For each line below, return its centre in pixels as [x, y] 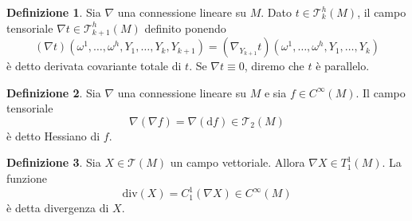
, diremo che [274, 66]
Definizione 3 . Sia [54, 162]
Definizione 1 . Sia [54, 12]
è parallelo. [343, 66]
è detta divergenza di [58, 208]
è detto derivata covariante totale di [94, 66]
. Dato [276, 12]
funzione [27, 178]
